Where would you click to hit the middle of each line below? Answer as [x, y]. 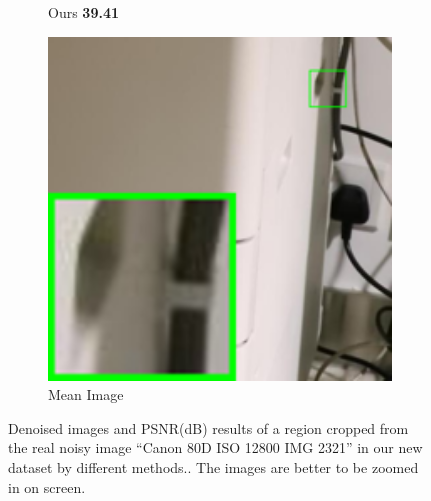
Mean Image [86, 394]
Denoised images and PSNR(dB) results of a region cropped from [208, 427]
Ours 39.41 [84, 12]
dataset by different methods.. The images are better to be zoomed [213, 466]
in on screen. [47, 486]
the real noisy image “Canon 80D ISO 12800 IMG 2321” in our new [215, 447]
